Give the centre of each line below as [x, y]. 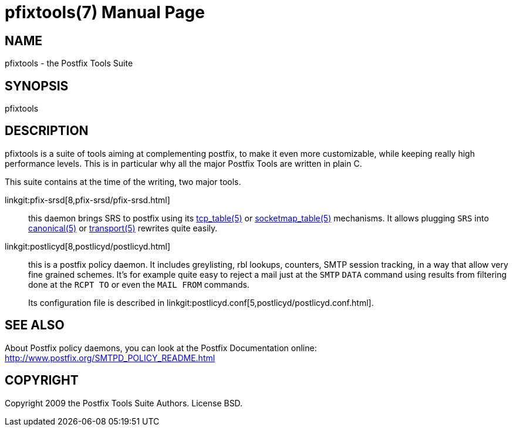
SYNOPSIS [37, 86]
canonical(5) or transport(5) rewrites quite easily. [123, 228]
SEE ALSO [35, 325]
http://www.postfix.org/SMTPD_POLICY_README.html [110, 358]
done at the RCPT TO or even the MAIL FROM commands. [139, 284]
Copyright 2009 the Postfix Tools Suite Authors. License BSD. [124, 403]
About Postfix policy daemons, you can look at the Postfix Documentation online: [161, 348]
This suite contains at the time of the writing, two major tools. [123, 181]
